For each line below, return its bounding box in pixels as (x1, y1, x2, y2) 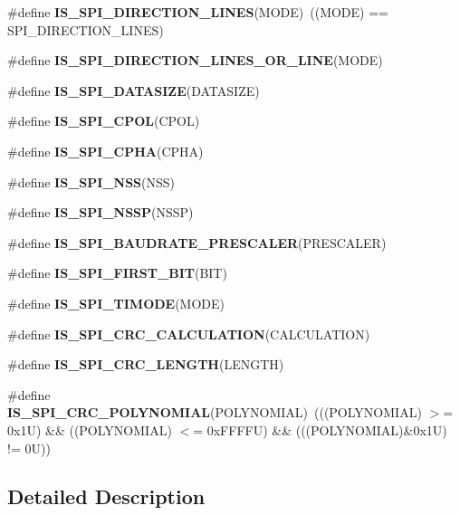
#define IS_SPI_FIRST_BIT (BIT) (7, 263, 227, 282)
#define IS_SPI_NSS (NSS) (7, 172, 176, 191)
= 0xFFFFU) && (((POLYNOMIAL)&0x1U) (193, 420, 447, 439)
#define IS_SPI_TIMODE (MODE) (7, 293, 225, 312)
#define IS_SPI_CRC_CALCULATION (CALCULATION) (7, 324, 370, 343)
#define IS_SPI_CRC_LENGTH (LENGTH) (7, 355, 284, 374)
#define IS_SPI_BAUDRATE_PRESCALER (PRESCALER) (7, 233, 387, 252)
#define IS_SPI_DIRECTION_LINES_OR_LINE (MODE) (7, 51, 383, 70)
